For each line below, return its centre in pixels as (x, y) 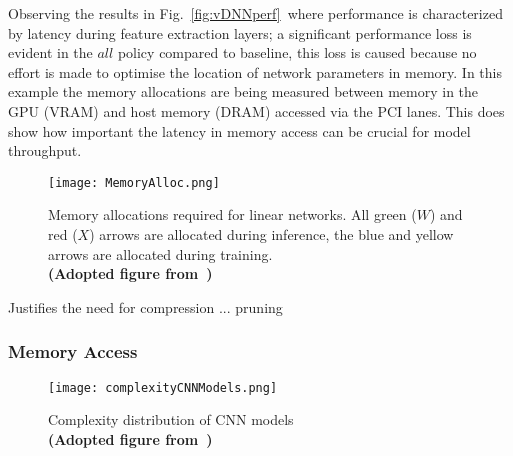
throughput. (45, 150)
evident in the (50, 52)
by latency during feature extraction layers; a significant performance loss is (240, 32)
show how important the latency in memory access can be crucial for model (239, 130)
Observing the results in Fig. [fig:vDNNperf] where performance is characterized (255, 13)
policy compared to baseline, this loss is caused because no (297, 52)
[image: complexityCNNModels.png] (163, 387)
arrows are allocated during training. (160, 253)
